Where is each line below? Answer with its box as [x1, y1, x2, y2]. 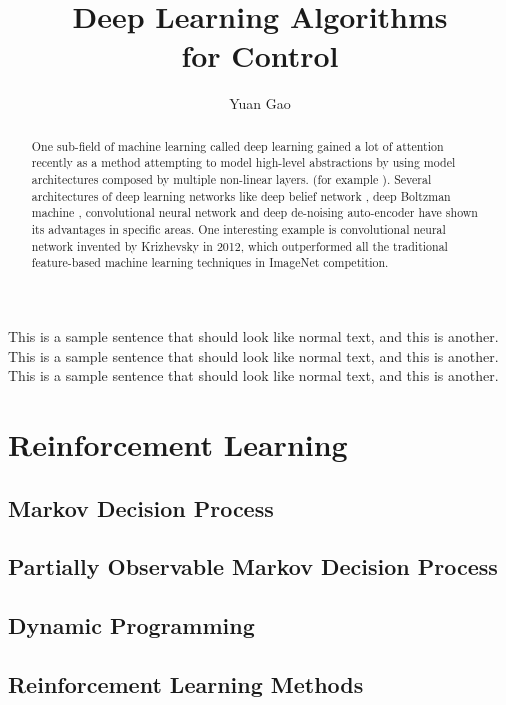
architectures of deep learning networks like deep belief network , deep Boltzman [31, 187, 451, 204]
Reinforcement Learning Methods [8, 668, 364, 699]
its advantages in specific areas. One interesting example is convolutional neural [31, 220, 446, 237]
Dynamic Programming [8, 610, 255, 641]
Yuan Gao [229, 93, 291, 114]
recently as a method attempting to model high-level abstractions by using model [31, 154, 456, 171]
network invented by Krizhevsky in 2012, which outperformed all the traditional [31, 237, 448, 254]
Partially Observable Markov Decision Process [8, 551, 498, 582]
